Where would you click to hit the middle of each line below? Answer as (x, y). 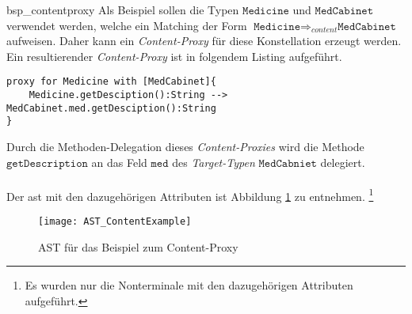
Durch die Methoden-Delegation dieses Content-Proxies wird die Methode (185, 146)
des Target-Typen (214, 162)
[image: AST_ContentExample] (115, 222)
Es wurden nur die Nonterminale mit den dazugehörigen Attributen (189, 285)
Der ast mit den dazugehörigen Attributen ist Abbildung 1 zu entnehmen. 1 (190, 195)
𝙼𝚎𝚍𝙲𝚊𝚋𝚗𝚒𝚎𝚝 (288, 163)
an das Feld (119, 162)
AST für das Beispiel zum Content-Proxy (138, 246)
